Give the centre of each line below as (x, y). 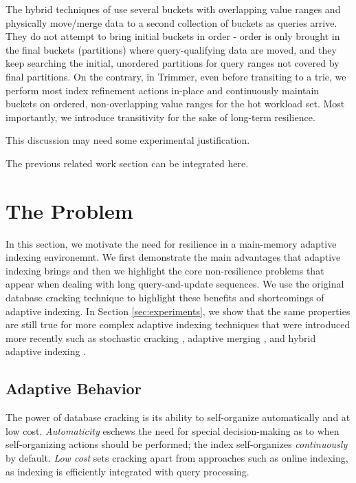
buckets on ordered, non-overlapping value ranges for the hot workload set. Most (175, 104)
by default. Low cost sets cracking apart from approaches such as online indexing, (177, 457)
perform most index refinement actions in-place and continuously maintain (163, 90)
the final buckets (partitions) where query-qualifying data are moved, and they (171, 49)
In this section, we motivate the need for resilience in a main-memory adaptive (171, 243)
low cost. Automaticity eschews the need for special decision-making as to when (173, 430)
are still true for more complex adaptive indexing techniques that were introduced (178, 324)
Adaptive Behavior (74, 388)
